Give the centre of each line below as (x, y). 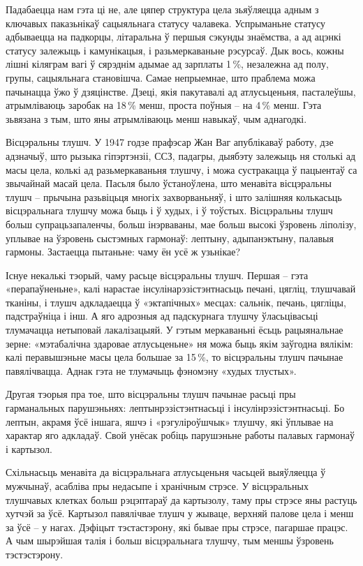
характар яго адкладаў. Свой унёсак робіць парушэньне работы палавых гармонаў (180, 435)
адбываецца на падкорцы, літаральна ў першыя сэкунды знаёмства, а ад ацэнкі (173, 37)
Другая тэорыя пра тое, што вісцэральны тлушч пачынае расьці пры (151, 394)
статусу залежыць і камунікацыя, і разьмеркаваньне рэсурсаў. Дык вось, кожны (175, 50)
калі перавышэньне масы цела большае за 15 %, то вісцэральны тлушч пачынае (175, 357)
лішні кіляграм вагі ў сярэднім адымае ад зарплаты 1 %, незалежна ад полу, (167, 64)
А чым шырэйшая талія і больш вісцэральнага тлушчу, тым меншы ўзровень (170, 541)
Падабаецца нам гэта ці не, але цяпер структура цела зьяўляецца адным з (162, 9)
